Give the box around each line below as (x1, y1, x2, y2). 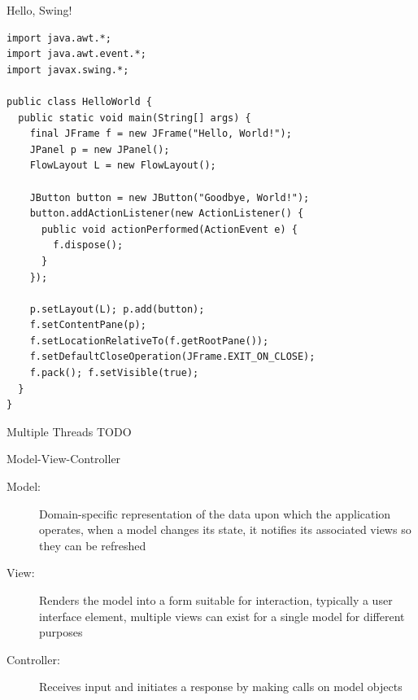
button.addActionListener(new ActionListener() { (29, 208, 304, 220)
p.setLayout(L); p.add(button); (29, 303, 205, 315)
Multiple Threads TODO (7, 422, 132, 440)
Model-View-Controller (7, 450, 121, 467)
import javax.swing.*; (7, 63, 129, 76)
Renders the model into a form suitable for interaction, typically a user (39, 592, 393, 608)
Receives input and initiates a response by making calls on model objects (39, 678, 403, 695)
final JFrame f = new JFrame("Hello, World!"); (29, 128, 292, 140)
